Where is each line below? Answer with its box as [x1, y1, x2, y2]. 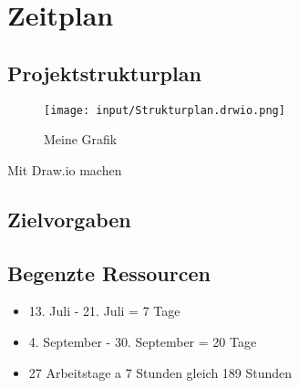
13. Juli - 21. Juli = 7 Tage [28, 301, 180, 320]
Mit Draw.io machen [7, 160, 122, 179]
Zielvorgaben [7, 204, 131, 233]
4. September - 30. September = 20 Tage [28, 332, 257, 351]
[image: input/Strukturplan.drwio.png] [44, 103, 285, 117]
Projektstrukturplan [7, 58, 201, 87]
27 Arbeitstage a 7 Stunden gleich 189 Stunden [28, 362, 293, 382]
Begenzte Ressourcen [7, 258, 211, 287]
